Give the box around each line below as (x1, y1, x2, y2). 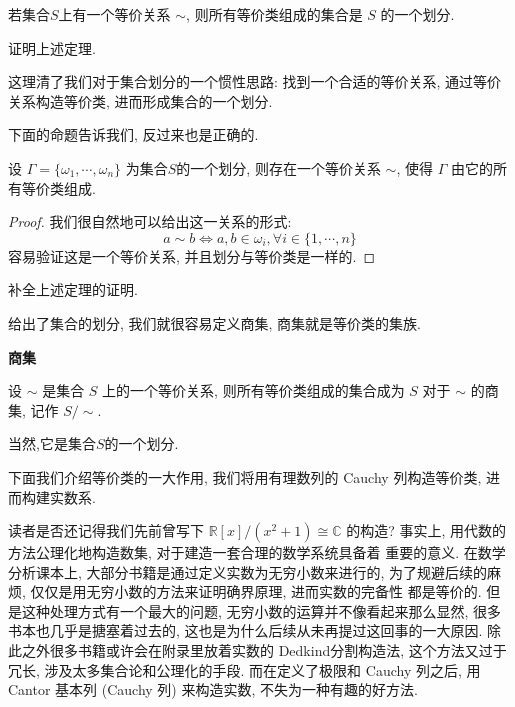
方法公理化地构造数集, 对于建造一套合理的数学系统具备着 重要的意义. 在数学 (8, 542, 506, 563)
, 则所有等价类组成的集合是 (186, 4, 363, 24)
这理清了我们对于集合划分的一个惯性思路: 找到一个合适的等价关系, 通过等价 (8, 71, 502, 92)
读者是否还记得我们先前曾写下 (8, 520, 204, 541)
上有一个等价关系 (58, 4, 171, 24)
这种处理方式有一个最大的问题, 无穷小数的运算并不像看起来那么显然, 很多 (21, 600, 502, 621)
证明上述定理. (8, 37, 96, 58)
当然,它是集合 (8, 433, 96, 454)
